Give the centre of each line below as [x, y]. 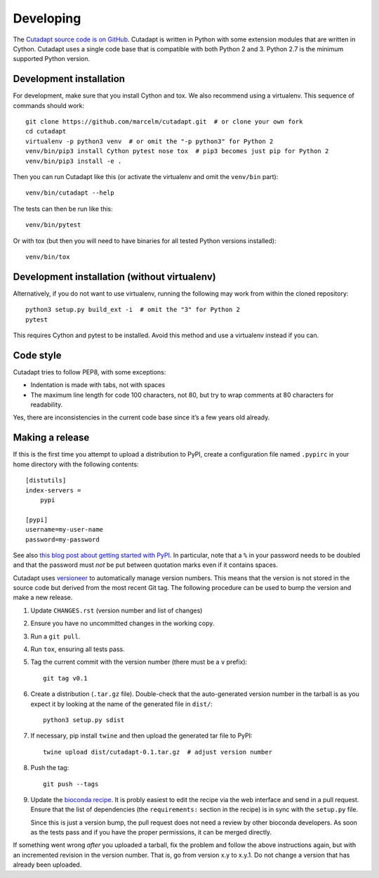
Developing [47, 18]
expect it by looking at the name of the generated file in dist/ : [122, 704]
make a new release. [43, 598]
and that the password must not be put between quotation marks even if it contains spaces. [146, 565]
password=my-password [62, 539]
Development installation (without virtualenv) [115, 276]
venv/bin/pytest [53, 225]
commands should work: [48, 105]
